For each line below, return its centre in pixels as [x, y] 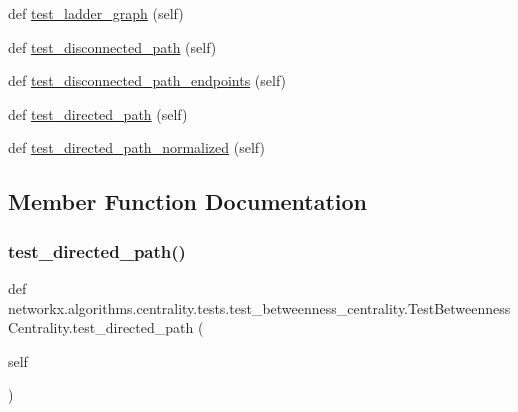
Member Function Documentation [188, 201]
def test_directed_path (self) [98, 113]
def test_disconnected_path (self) [112, 46]
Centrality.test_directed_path [101, 327]
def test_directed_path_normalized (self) [136, 147]
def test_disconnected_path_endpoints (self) [147, 80]
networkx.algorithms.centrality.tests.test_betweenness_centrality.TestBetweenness [259, 307]
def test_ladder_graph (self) [96, 13]
